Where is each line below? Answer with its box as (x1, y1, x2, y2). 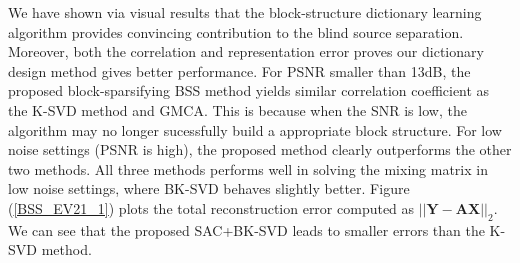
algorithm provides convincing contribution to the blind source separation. (8, 21, 464, 42)
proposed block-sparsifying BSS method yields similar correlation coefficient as (8, 80, 490, 101)
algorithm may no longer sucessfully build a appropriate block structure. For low (8, 119, 502, 140)
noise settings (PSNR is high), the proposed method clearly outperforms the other (8, 139, 512, 160)
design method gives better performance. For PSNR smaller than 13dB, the (8, 60, 471, 81)
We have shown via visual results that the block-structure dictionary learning (8, 2, 482, 22)
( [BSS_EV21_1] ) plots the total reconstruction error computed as (8, 197, 415, 218)
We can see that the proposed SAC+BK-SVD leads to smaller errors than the (8, 219, 485, 240)
